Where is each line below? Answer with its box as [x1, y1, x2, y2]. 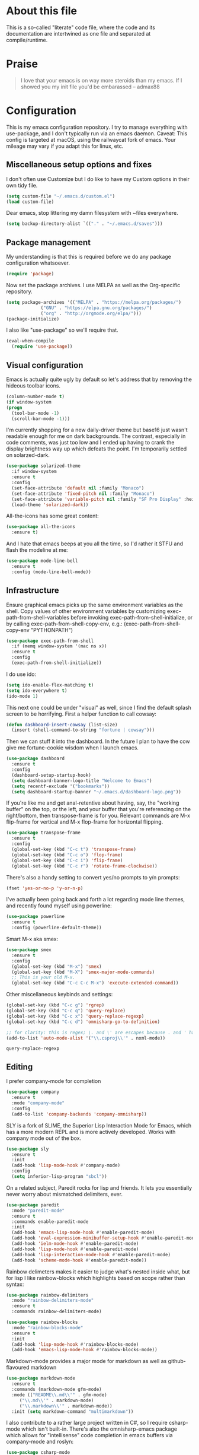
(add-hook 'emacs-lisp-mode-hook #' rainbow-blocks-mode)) [11, 1347, 158, 1353]
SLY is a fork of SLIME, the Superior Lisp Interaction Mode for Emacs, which [6, 1122, 192, 1129]
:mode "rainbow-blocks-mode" [11, 1324, 84, 1330]
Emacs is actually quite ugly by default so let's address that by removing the [6, 376, 192, 383]
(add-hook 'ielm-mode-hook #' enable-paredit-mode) [11, 1241, 139, 1247]
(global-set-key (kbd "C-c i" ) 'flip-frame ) [11, 857, 123, 863]
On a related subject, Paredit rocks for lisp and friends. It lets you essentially [6, 1184, 192, 1191]
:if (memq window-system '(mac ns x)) [11, 643, 108, 649]
